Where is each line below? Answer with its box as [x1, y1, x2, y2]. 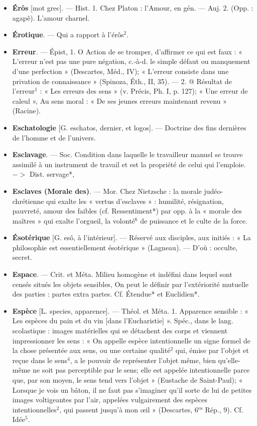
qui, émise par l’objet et [175, 345, 249, 356]
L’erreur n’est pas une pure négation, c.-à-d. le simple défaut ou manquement [12, 56, 250, 66]
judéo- [204, 185, 223, 196]
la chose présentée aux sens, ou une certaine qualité [12, 345, 171, 356]
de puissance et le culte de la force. [140, 215, 247, 226]
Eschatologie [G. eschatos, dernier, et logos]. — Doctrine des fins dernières [12, 122, 246, 132]
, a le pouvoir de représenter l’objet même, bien [70, 354, 216, 365]
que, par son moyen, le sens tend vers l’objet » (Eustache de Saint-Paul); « [12, 375, 243, 385]
